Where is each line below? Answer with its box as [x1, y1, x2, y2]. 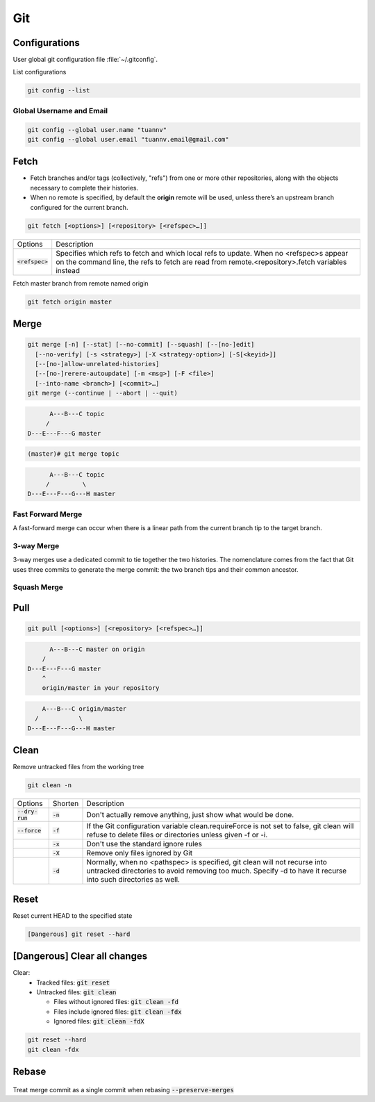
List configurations [12, 68, 67, 76]
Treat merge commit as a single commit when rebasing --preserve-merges [12, 1085, 234, 1094]
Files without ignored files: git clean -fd [53, 998, 178, 1006]
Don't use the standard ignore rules [86, 839, 203, 849]
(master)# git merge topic [27, 450, 119, 458]
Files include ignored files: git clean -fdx [53, 1008, 182, 1016]
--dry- [17, 808, 38, 816]
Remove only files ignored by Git [86, 848, 193, 858]
